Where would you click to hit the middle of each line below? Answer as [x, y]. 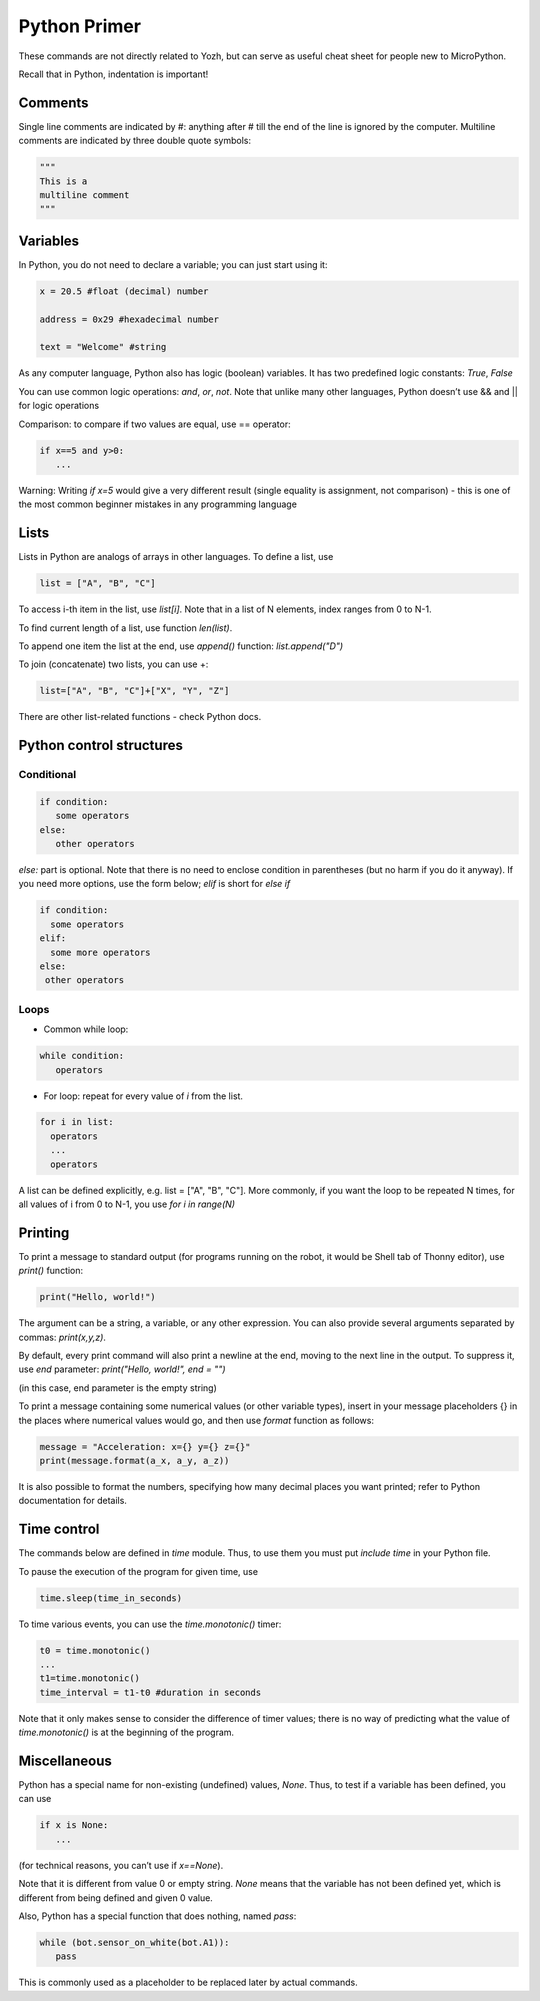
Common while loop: [86, 1029]
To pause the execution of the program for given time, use [138, 1571]
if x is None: [74, 1825]
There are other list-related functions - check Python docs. [140, 717]
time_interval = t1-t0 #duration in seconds [150, 1692]
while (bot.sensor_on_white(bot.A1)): [134, 1942]
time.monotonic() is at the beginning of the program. [126, 1732]
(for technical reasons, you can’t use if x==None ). [121, 1865]
